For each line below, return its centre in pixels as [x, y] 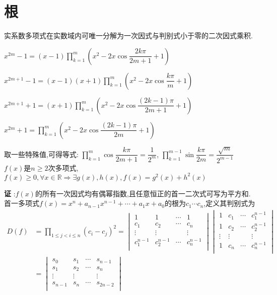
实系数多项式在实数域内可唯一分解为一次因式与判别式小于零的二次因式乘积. [128, 35]
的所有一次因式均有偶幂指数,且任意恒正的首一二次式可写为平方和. [143, 193]
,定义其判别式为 [229, 203]
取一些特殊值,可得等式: [41, 154]
